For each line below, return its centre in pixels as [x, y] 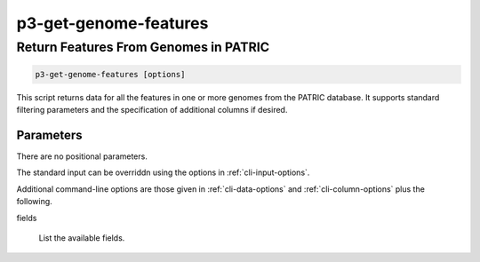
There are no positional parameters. [82, 156]
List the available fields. [82, 238]
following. [34, 202]
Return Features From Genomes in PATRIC [143, 47]
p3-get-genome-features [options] [110, 74]
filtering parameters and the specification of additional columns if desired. [152, 110]
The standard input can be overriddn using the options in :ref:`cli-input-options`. [163, 172]
